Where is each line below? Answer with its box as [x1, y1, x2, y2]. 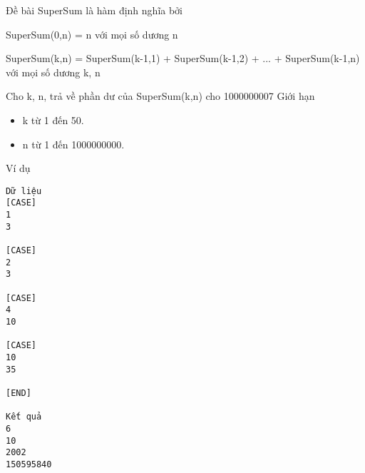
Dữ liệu [6, 185, 42, 196]
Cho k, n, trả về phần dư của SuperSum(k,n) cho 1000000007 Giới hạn [6, 88, 315, 103]
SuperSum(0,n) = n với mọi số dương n [6, 26, 178, 41]
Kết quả [6, 412, 42, 422]
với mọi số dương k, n [6, 64, 101, 79]
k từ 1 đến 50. [22, 112, 84, 127]
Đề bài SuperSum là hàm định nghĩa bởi [6, 3, 183, 17]
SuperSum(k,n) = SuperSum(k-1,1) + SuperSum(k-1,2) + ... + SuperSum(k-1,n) [6, 51, 360, 66]
